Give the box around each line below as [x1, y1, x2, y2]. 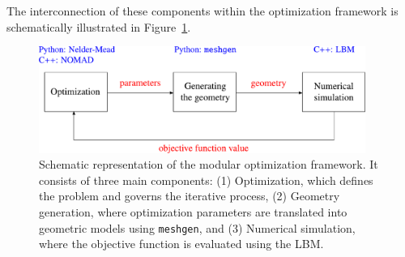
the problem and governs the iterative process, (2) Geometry [39, 187, 340, 204]
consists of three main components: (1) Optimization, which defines [39, 171, 373, 188]
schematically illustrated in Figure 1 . [6, 18, 191, 35]
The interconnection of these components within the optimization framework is [6, 2, 399, 19]
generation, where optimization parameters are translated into [39, 203, 347, 220]
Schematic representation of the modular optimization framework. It [39, 156, 378, 173]
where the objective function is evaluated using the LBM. [39, 235, 324, 252]
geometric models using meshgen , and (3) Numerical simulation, [39, 219, 356, 236]
